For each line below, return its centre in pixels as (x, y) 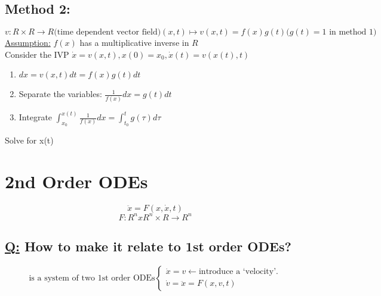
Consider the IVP (37, 54)
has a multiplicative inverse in (134, 43)
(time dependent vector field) (107, 32)
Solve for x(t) (29, 140)
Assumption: (28, 43)
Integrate (36, 117)
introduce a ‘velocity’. (238, 272)
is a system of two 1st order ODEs (92, 278)
